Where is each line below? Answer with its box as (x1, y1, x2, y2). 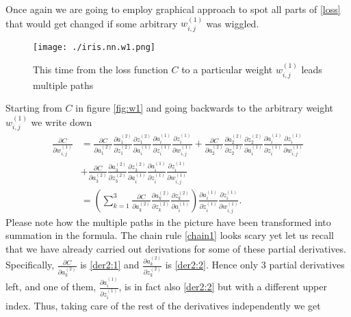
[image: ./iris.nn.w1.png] (33, 42, 155, 52)
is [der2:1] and (80, 257, 140, 272)
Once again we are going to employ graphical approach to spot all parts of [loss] (5, 2, 341, 16)
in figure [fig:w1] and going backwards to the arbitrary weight (75, 101, 334, 115)
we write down (31, 114, 92, 129)
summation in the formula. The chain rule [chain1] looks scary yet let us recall (5, 228, 334, 242)
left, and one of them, (5, 279, 96, 294)
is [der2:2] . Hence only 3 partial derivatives (165, 257, 345, 272)
